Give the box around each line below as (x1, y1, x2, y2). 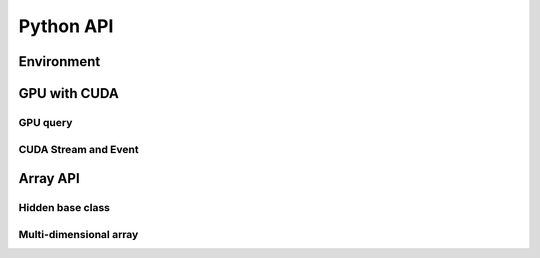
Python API (18, 15, 114, 37)
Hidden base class (18, 201, 110, 215)
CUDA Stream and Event (18, 142, 139, 156)
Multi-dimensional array (18, 227, 139, 241)
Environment (18, 53, 101, 70)
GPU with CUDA (18, 85, 119, 102)
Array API (18, 170, 80, 187)
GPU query (18, 115, 73, 129)
